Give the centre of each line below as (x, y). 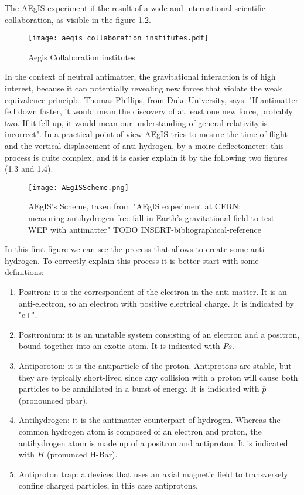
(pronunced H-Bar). (82, 454)
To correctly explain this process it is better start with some (151, 260)
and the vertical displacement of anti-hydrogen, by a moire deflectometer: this (144, 145)
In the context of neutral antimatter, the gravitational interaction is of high (140, 77)
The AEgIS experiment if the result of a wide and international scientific (135, 8)
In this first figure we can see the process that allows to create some (127, 249)
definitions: (24, 272)
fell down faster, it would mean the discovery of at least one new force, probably (149, 111)
